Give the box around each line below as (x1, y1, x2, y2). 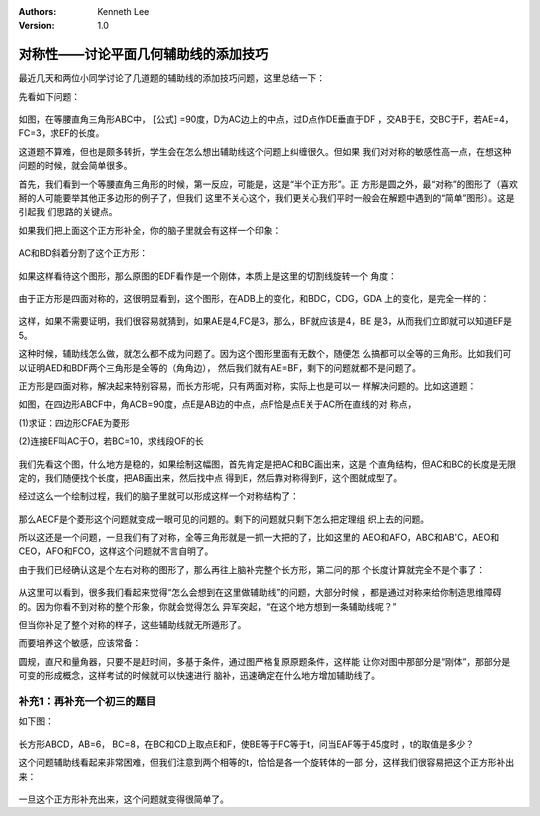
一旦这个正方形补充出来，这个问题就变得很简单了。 (18, 793, 229, 805)
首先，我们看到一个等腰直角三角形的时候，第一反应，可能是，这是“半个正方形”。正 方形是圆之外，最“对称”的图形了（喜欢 (18, 178, 519, 190)
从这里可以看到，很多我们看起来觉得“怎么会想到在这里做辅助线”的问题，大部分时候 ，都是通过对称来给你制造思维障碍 (18, 586, 502, 599)
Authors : (18, 6, 57, 17)
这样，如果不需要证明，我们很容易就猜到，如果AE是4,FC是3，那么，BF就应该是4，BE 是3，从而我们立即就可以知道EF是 (18, 315, 513, 327)
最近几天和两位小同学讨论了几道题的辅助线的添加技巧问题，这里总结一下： (18, 72, 325, 84)
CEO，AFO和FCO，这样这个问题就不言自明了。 (18, 545, 214, 557)
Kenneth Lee (97, 6, 150, 17)
